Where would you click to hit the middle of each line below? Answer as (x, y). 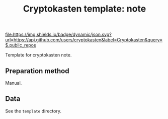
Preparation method (37, 71)
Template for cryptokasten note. (38, 55)
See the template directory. (33, 111)
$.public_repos (21, 45)
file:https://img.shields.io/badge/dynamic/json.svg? (58, 35)
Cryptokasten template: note (85, 9)
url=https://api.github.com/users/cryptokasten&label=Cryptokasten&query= (84, 40)
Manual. (14, 83)
